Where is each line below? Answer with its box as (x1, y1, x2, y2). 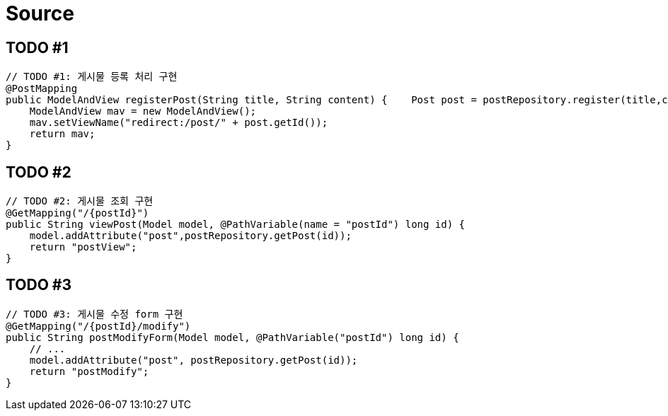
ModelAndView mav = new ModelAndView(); (29, 105, 257, 117)
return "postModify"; (29, 365, 149, 377)
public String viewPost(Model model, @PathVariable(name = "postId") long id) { (6, 219, 466, 231)
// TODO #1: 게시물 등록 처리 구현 (6, 71, 178, 83)
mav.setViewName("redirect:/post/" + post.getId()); (29, 117, 328, 129)
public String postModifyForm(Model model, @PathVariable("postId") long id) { (6, 331, 459, 343)
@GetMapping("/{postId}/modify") (6, 320, 191, 332)
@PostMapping (6, 83, 78, 95)
